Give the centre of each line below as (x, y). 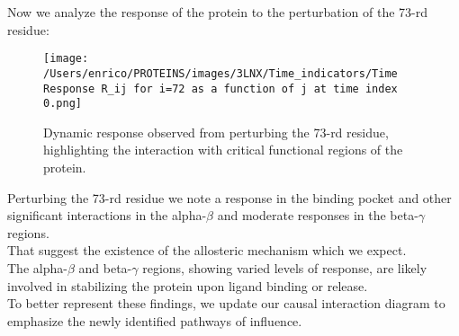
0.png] (63, 104)
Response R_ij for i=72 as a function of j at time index (220, 88)
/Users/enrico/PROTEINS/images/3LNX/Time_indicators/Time (220, 73)
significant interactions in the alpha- (107, 215)
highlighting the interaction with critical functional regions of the (223, 150)
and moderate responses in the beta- (318, 215)
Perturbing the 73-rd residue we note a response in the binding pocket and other (229, 197)
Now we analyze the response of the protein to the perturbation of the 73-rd (218, 12)
